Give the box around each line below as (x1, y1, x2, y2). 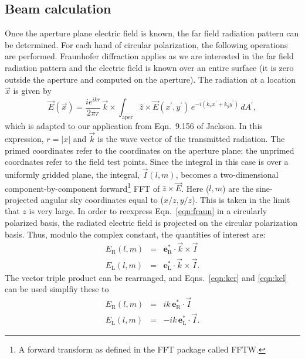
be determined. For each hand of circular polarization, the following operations (5, 38, 288, 50)
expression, (5, 132, 44, 144)
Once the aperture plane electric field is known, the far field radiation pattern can (5, 27, 299, 39)
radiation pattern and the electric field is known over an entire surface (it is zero (5, 61, 294, 73)
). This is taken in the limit (192, 193, 290, 205)
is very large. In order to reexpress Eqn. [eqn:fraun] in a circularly (29, 205, 267, 217)
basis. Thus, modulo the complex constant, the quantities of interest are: (5, 228, 266, 240)
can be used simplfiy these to (5, 283, 109, 295)
